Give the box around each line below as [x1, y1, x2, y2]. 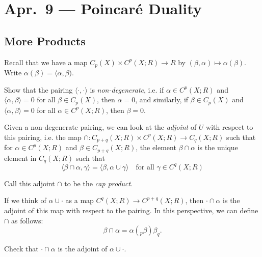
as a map [65, 195, 94, 206]
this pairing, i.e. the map [4, 131, 82, 142]
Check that [4, 243, 39, 253]
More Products [4, 33, 86, 48]
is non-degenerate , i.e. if [90, 84, 164, 95]
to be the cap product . [64, 178, 133, 188]
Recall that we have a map [4, 56, 88, 67]
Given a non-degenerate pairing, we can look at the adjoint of [4, 122, 197, 132]
